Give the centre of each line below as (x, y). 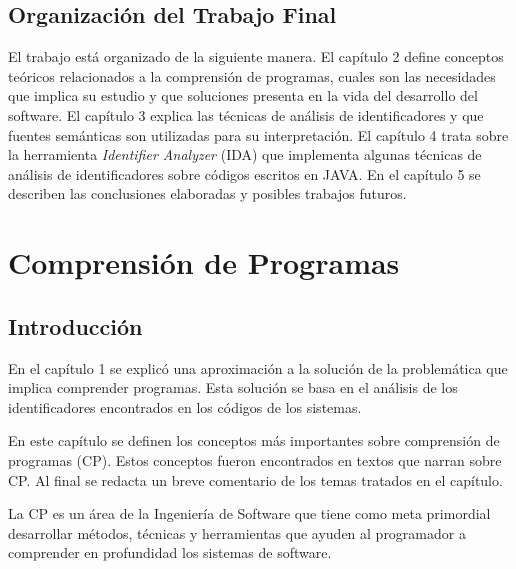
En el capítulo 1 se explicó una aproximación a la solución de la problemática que (258, 367)
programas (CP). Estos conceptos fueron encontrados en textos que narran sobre (255, 459)
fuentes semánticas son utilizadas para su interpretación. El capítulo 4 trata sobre (258, 134)
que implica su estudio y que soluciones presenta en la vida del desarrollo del (243, 95)
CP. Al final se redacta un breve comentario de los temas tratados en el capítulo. (255, 479)
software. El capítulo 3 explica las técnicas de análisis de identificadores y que (246, 114)
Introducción (75, 325)
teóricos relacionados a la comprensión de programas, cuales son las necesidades (252, 75)
